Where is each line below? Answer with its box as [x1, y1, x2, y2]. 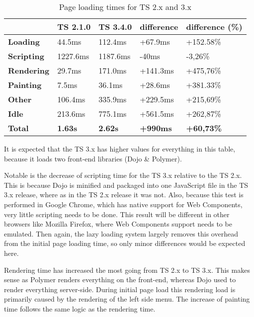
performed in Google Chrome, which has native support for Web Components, [4, 199, 243, 209]
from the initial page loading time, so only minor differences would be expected [4, 238, 246, 248]
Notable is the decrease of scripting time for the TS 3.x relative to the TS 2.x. [4, 170, 242, 180]
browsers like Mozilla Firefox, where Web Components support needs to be [4, 219, 232, 229]
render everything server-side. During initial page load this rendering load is [4, 284, 236, 294]
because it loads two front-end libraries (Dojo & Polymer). [4, 153, 182, 163]
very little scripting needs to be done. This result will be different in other [4, 209, 230, 219]
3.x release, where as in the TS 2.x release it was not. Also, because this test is [4, 189, 244, 200]
